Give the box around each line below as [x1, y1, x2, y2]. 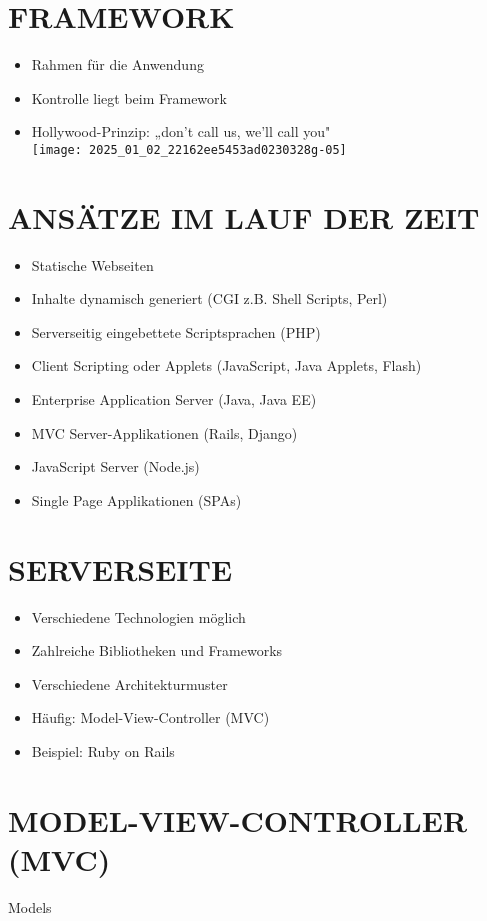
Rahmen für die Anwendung [31, 54, 204, 75]
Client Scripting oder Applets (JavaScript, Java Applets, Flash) [31, 355, 422, 376]
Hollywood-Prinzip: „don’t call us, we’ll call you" [31, 121, 331, 142]
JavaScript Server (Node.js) [31, 456, 200, 477]
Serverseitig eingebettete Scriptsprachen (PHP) [31, 321, 321, 342]
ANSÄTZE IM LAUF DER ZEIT [8, 196, 480, 237]
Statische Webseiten [31, 254, 154, 275]
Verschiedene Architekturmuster [31, 673, 228, 694]
